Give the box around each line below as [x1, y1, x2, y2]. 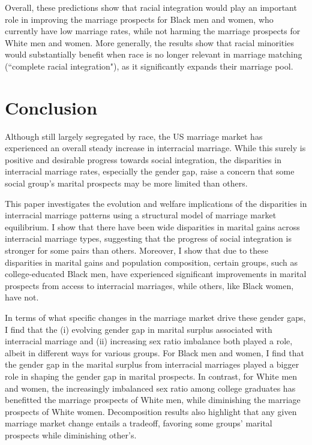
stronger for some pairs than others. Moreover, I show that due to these [5, 244, 268, 257]
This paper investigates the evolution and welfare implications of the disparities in [5, 197, 307, 209]
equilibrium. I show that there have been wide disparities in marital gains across [5, 220, 300, 233]
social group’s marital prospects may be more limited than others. [5, 177, 248, 190]
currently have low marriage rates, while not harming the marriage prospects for [5, 25, 301, 37]
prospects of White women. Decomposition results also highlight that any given [5, 405, 297, 417]
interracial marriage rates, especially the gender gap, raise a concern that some [5, 165, 295, 178]
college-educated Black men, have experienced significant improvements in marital [5, 267, 307, 280]
